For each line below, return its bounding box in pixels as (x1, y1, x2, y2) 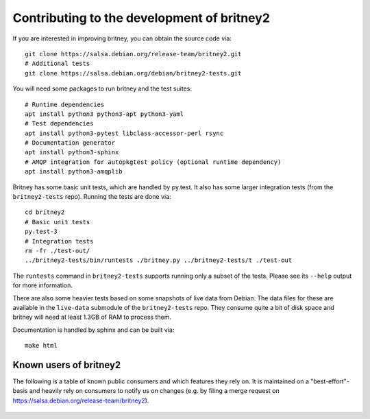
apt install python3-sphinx (25, 148, 119, 156)
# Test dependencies (25, 120, 94, 128)
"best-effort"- (310, 377, 349, 385)
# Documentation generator (25, 139, 116, 147)
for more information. (12, 281, 73, 289)
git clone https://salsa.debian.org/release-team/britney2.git (25, 50, 242, 58)
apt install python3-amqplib (25, 168, 123, 176)
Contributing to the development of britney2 (12, 10, 271, 25)
